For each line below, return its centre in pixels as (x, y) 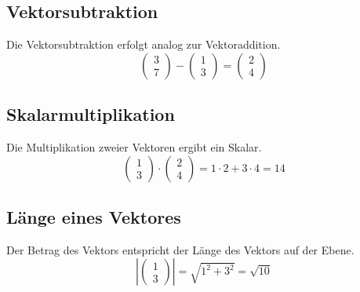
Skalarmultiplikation (91, 114)
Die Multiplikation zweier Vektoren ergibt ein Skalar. (134, 147)
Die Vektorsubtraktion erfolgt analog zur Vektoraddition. (144, 44)
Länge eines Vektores (94, 216)
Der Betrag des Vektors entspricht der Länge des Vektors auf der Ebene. (180, 249)
